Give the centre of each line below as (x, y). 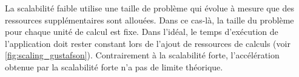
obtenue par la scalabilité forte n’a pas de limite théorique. (114, 66)
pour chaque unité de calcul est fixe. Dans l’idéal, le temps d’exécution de (142, 32)
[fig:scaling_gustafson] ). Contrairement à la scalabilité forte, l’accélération (142, 55)
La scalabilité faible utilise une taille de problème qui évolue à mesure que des (149, 8)
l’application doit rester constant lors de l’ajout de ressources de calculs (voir (148, 43)
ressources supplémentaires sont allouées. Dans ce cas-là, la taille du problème (149, 20)
